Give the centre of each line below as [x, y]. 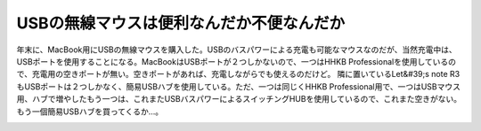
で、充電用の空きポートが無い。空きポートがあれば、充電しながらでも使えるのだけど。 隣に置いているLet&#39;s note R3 [238, 74]
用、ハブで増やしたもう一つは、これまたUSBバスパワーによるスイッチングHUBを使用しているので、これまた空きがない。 [239, 99]
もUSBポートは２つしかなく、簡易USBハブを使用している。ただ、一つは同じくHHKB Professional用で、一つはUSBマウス [238, 86]
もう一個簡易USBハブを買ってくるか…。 [90, 112]
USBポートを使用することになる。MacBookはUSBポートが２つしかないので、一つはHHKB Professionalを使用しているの [236, 61]
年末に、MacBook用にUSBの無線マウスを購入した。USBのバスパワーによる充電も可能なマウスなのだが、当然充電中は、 [237, 50]
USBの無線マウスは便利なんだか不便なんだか [181, 23]
